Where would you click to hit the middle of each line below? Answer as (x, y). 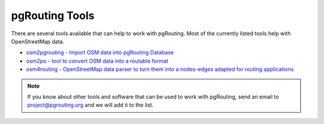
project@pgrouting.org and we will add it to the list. (91, 105)
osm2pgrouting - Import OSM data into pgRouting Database (100, 52)
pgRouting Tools (53, 15)
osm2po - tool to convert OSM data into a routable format (97, 61)
